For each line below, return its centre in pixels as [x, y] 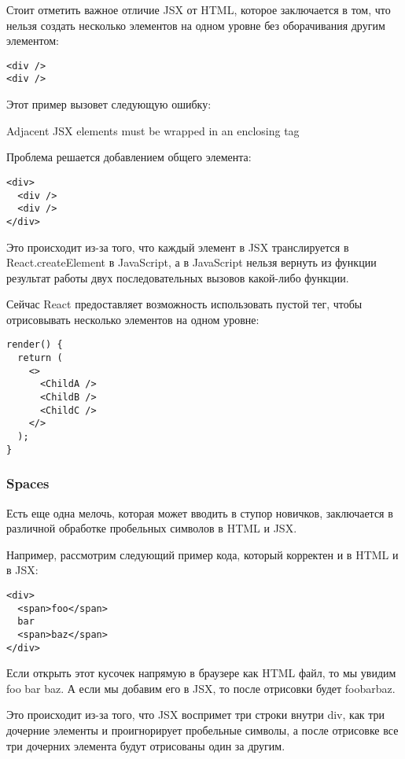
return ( [40, 358]
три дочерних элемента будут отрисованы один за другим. [146, 745]
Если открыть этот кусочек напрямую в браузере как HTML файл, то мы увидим [201, 673]
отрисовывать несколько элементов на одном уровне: [133, 319]
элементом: [33, 41]
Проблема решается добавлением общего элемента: [129, 157]
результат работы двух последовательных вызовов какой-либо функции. [178, 277]
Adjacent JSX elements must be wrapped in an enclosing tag [153, 130]
